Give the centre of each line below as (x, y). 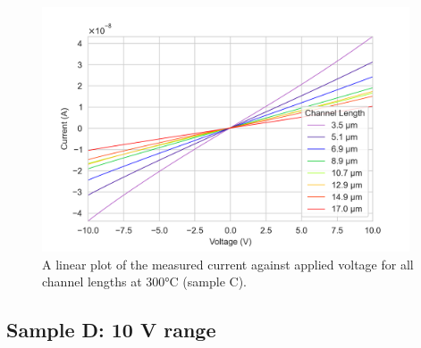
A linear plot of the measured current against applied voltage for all (228, 264)
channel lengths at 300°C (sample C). (144, 282)
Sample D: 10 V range (111, 330)
